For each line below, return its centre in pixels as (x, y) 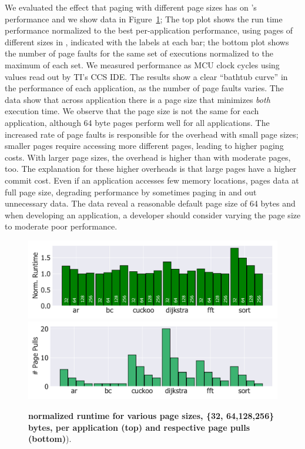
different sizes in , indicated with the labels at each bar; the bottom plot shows (147, 41)
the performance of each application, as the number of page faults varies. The (144, 88)
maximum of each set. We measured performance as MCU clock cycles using (142, 64)
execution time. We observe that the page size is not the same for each (132, 111)
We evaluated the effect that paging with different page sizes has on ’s (131, 7)
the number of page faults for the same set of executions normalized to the (139, 53)
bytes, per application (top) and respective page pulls (139, 427)
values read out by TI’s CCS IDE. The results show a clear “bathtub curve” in (146, 76)
